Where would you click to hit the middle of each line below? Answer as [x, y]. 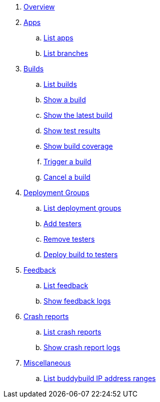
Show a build [65, 100]
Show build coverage [78, 146]
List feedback [66, 285]
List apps [58, 38]
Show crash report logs [82, 347]
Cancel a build [67, 177]
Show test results [72, 131]
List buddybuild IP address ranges [100, 378]
